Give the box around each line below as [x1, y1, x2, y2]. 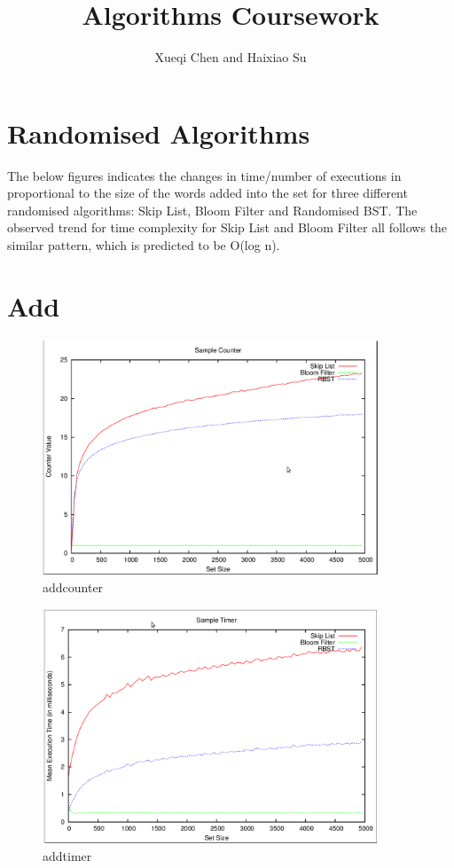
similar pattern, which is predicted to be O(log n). [7, 236, 280, 254]
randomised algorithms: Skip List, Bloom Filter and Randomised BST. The [7, 200, 418, 219]
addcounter [43, 577, 104, 596]
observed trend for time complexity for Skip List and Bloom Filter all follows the [7, 218, 448, 237]
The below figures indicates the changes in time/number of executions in [7, 166, 402, 184]
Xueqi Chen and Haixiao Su [154, 48, 307, 66]
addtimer [43, 846, 92, 864]
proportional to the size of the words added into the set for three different [7, 184, 408, 202]
